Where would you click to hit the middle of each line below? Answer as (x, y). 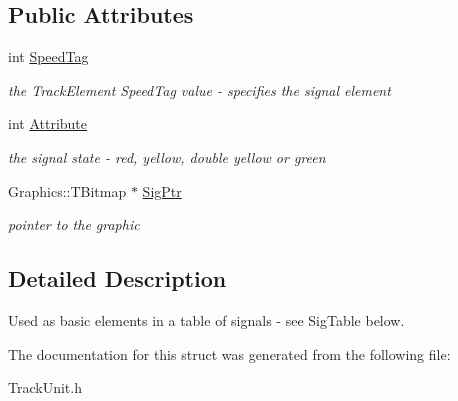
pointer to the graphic (74, 224)
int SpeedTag (48, 56)
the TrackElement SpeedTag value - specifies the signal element (199, 89)
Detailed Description (117, 278)
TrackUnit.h (45, 387)
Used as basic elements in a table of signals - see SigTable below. (206, 319)
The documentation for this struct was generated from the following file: (229, 353)
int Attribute (48, 123)
